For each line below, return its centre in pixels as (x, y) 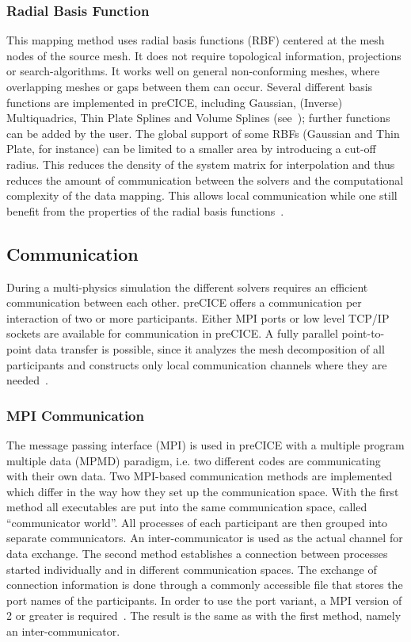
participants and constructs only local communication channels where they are (197, 364)
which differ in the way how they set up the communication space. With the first (203, 491)
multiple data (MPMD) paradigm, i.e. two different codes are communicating (194, 460)
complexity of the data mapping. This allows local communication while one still (202, 195)
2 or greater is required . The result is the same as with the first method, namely (204, 615)
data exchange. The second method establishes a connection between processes (197, 554)
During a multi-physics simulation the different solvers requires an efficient (187, 287)
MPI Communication (75, 415)
